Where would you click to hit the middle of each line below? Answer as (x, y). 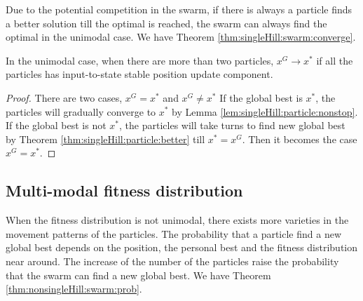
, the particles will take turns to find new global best (232, 125)
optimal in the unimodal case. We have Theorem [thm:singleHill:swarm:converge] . (181, 37)
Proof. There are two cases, (64, 97)
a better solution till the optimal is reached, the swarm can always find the (166, 23)
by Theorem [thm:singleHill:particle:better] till (105, 139)
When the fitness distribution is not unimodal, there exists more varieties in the (177, 220)
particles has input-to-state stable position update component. (139, 74)
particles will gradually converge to (81, 111)
